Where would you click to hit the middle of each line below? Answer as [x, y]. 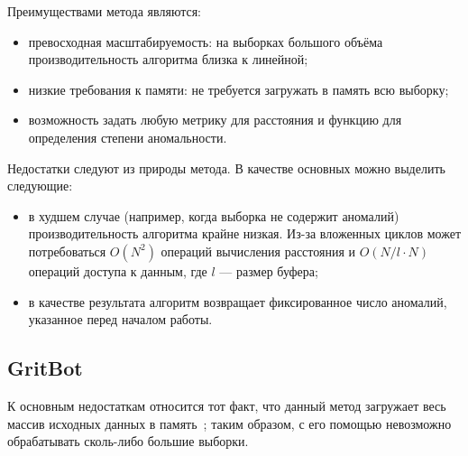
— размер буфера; [269, 270]
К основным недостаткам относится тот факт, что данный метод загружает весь [227, 405]
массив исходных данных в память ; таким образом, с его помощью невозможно [229, 423]
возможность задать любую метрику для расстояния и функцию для [215, 120]
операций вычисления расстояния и [258, 251]
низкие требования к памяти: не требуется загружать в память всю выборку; [239, 89]
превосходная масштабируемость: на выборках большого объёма [206, 41]
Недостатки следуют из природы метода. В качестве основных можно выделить [226, 168]
